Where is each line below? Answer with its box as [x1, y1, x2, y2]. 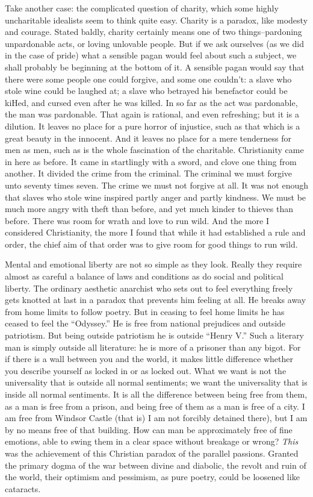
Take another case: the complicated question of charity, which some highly [5, 2, 279, 14]
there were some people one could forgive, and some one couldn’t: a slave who [5, 72, 292, 85]
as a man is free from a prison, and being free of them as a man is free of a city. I [5, 399, 305, 412]
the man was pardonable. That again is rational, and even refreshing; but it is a [5, 108, 299, 120]
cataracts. [5, 482, 41, 495]
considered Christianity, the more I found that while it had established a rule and [5, 226, 306, 239]
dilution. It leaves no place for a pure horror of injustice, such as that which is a [5, 119, 300, 132]
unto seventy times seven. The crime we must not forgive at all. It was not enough [5, 178, 308, 191]
